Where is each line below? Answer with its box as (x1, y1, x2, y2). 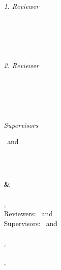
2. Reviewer (4, 60, 39, 71)
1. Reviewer (4, 1, 39, 11)
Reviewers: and (4, 208, 53, 218)
